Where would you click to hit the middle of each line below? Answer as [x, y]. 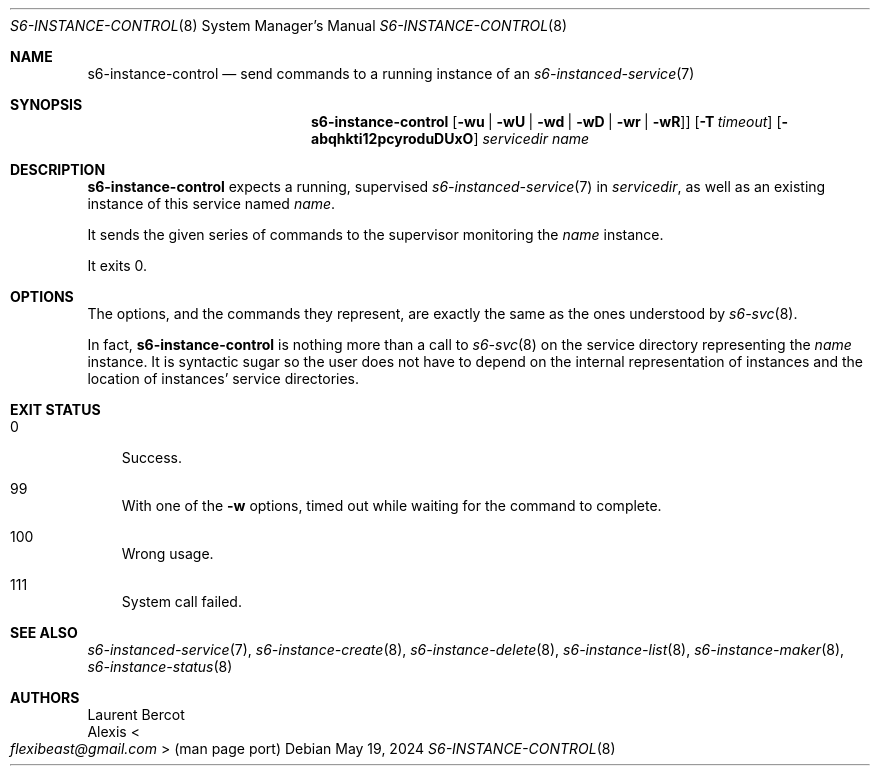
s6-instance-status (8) [160, 666]
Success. [152, 457]
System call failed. [181, 601]
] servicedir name [531, 138]
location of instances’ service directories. [223, 378]
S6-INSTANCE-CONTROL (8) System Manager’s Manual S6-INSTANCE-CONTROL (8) [288, 25]
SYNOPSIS [46, 104]
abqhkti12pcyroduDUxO [392, 138]
